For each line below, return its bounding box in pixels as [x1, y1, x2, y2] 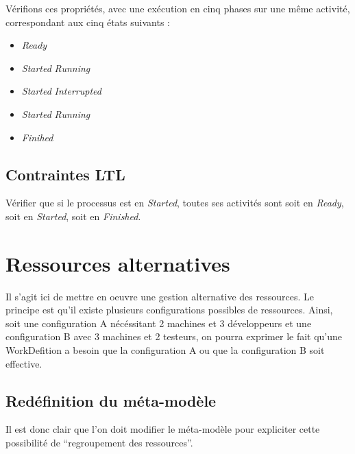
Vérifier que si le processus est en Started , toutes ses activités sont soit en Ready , [5, 195, 344, 210]
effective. [5, 356, 42, 370]
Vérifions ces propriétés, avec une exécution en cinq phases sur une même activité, [5, 1, 350, 15]
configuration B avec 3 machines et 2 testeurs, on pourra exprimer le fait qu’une [5, 329, 343, 344]
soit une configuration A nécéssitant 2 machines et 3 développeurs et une [5, 315, 312, 330]
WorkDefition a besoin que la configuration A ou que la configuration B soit [5, 343, 325, 357]
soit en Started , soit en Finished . [5, 208, 141, 223]
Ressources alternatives [5, 249, 230, 277]
